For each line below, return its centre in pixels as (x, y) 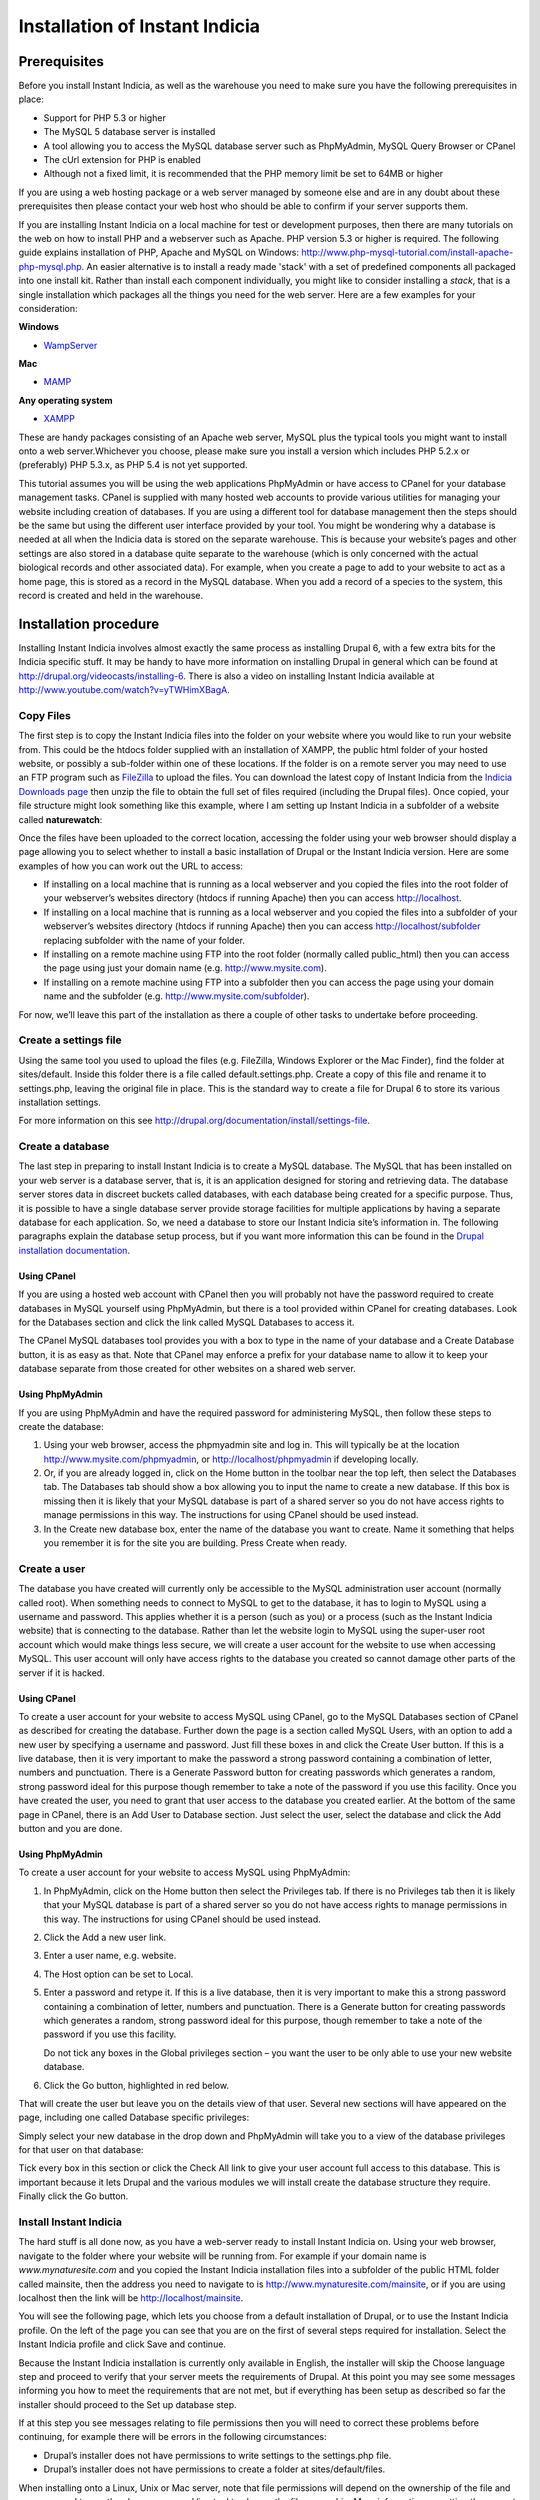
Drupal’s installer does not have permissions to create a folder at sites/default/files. (214, 2469)
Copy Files (45, 715)
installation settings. (60, 1102)
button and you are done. (70, 1829)
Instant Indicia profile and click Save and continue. (122, 2344)
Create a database (64, 1147)
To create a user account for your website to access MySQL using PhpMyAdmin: (184, 1872)
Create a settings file (70, 1040)
